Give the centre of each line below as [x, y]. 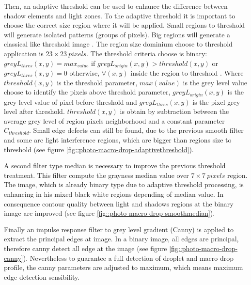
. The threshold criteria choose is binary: [147, 53]
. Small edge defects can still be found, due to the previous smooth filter [136, 130]
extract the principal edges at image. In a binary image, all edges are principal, [121, 239]
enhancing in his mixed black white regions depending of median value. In [114, 194]
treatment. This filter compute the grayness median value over [96, 175]
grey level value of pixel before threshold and [71, 102]
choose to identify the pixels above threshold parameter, [87, 92]
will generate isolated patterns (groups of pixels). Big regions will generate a [117, 34]
